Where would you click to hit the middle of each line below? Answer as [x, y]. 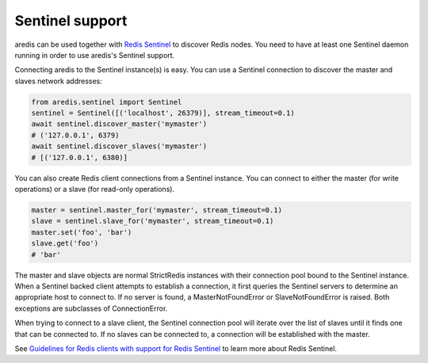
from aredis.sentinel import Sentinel [107, 102]
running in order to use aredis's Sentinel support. [95, 55]
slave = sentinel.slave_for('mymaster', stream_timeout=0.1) [153, 221]
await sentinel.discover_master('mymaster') [119, 124]
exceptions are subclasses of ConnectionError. [91, 308]
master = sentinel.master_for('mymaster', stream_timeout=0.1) [157, 210]
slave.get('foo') [65, 243]
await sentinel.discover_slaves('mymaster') [119, 146]
